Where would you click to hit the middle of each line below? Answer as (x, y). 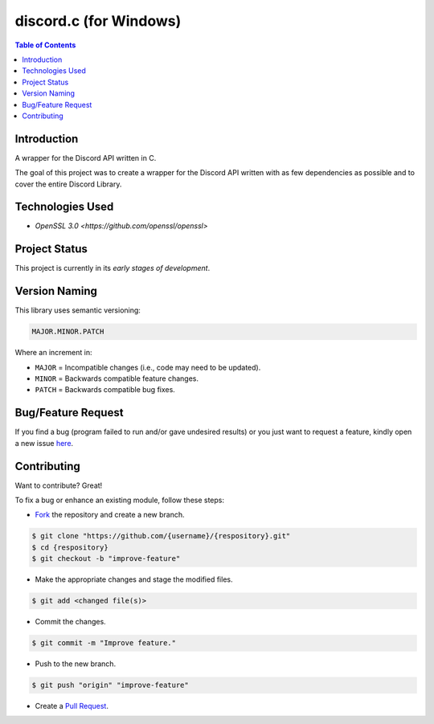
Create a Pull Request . (72, 706)
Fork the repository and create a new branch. (110, 515)
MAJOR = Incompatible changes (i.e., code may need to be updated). (148, 367)
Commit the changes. (70, 622)
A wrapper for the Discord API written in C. (86, 157)
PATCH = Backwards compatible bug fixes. (105, 390)
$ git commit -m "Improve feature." (104, 643)
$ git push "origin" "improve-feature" (110, 685)
